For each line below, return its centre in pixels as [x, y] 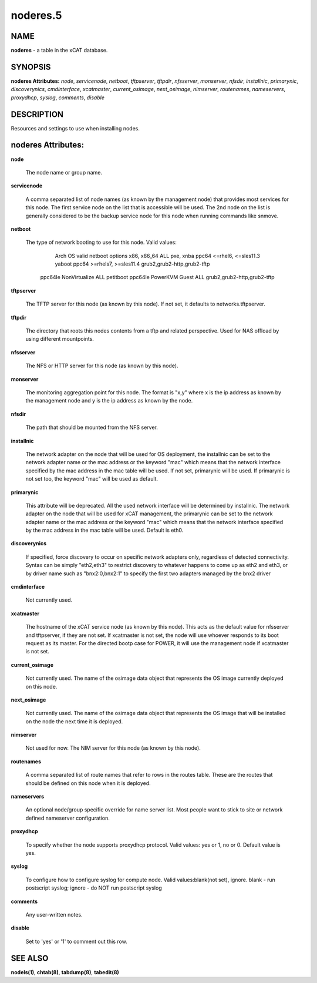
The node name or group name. [64, 172]
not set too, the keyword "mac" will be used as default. [92, 479]
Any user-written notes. [54, 914]
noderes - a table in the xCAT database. [59, 51]
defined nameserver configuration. [68, 818]
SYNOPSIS [31, 67]
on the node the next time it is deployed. [74, 721]
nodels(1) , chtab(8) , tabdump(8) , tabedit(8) [65, 972]
